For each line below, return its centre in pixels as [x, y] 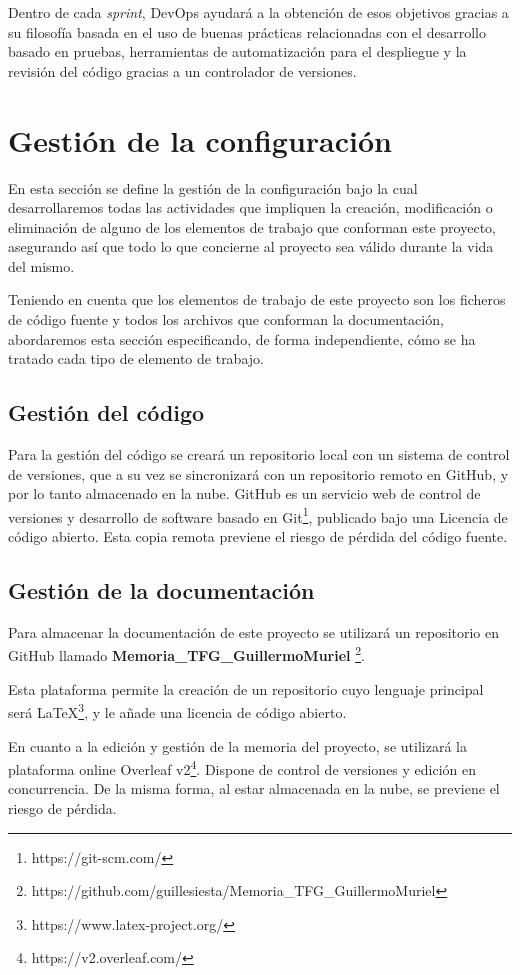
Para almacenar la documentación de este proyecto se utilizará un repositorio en [254, 631]
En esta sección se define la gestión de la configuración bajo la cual [213, 187]
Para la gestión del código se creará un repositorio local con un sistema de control [259, 454]
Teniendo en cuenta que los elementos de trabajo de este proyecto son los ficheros [257, 299]
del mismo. [41, 265]
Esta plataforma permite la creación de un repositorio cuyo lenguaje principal [246, 688]
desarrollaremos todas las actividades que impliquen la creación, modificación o [250, 207]
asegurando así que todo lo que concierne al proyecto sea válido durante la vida [251, 246]
